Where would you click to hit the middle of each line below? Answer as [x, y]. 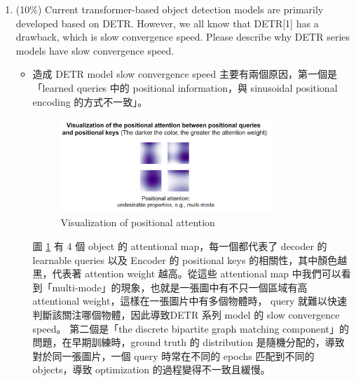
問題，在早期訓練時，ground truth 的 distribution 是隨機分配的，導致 [189, 342]
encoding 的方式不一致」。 [90, 101]
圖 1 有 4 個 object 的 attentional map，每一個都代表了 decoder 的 [180, 246]
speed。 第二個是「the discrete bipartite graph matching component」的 [191, 328]
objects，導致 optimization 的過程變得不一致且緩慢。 [151, 369]
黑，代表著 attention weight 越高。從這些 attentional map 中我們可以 [187, 273]
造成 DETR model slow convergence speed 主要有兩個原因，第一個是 [185, 74]
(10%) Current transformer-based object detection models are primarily [170, 9]
